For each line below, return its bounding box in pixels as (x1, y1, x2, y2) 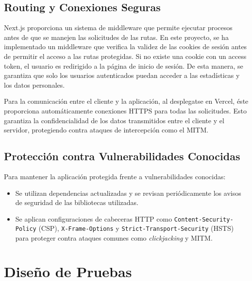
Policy (15, 225, 36, 233)
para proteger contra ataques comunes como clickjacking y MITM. (15, 233, 213, 243)
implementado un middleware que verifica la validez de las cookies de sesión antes (4, 41, 247, 52)
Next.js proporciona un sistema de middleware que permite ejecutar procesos (4, 22, 233, 33)
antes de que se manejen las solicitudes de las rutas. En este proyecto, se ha (4, 32, 229, 42)
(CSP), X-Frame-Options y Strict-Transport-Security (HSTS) (38, 223, 234, 233)
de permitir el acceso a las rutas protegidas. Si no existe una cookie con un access (4, 51, 247, 61)
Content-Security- (174, 216, 234, 223)
